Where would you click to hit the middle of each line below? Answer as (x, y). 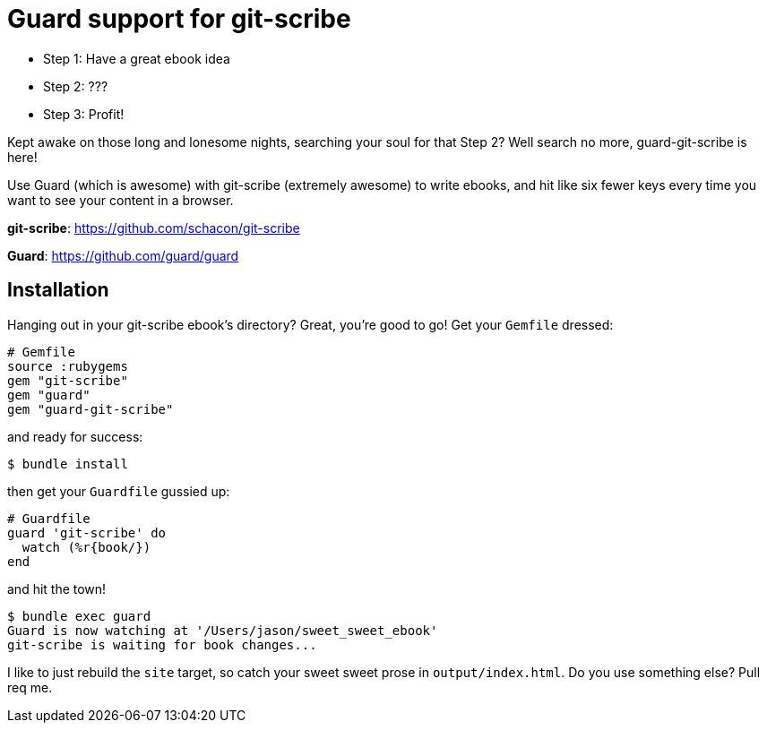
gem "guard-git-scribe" (90, 409)
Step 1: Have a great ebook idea (137, 58)
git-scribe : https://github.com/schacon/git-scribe (154, 228)
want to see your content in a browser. (121, 200)
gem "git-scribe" (68, 380)
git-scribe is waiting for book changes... (162, 644)
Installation (58, 290)
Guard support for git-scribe (179, 19)
